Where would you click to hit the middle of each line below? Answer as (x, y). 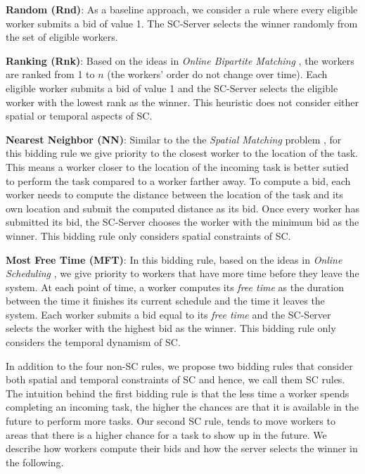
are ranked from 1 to (50, 74)
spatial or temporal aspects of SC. (79, 116)
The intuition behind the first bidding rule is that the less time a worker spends (178, 393)
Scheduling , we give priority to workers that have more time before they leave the (182, 273)
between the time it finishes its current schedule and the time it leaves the (165, 301)
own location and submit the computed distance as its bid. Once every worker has (182, 208)
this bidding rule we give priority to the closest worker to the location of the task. (182, 153)
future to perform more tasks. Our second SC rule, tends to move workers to (171, 421)
